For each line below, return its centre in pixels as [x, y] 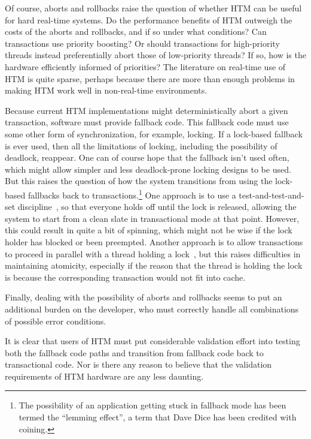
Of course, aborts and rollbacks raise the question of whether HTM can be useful [153, 8]
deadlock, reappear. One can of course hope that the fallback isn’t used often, [147, 157]
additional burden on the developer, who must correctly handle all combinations [152, 309]
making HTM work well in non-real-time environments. [106, 90]
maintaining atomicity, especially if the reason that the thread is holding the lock [154, 265]
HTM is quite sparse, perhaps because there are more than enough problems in [150, 78]
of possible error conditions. [56, 321]
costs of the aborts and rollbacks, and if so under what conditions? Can [136, 31]
